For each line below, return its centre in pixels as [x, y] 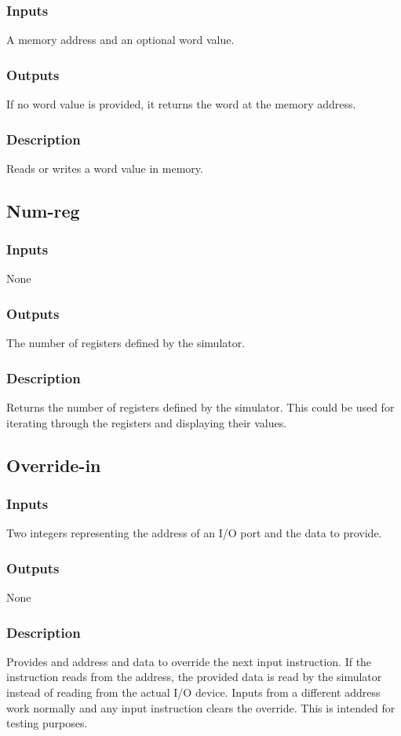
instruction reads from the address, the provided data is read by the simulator [194, 677]
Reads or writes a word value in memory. [105, 168]
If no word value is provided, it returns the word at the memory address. [181, 104]
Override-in [54, 465]
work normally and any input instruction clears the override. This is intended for [201, 707]
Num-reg [43, 210]
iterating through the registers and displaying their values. [147, 422]
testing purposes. [47, 723]
